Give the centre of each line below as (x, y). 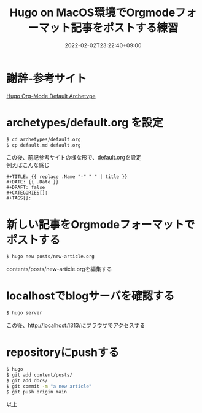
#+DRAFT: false (26, 188)
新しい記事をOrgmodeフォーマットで (101, 224)
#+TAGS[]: (19, 198)
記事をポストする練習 (124, 28)
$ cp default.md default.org (44, 145)
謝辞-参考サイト (47, 78)
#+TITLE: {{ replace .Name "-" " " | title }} (67, 177)
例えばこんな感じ (28, 165)
